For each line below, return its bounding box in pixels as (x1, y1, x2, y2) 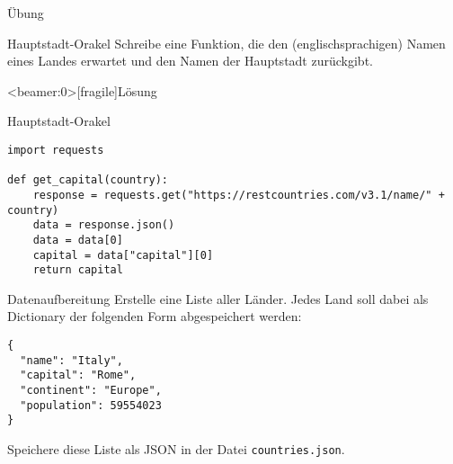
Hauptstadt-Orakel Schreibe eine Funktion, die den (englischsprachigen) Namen (7, 33, 446, 52)
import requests (7, 143, 104, 156)
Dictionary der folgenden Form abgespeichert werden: (7, 307, 302, 326)
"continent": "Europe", (20, 384, 162, 397)
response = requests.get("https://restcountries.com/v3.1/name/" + (32, 188, 445, 201)
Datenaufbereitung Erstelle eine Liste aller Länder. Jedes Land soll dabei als (7, 289, 429, 308)
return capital (32, 263, 123, 277)
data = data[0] (32, 233, 123, 246)
